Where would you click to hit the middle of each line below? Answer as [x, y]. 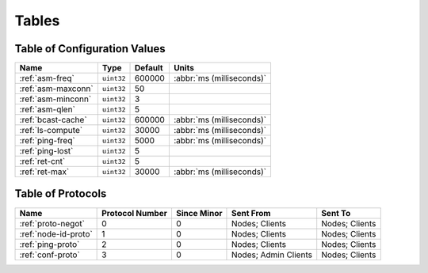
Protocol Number [135, 213]
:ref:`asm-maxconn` [57, 89]
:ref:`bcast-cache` [53, 120]
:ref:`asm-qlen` [47, 109]
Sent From [251, 213]
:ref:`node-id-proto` [56, 233]
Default [149, 68]
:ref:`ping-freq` [47, 141]
